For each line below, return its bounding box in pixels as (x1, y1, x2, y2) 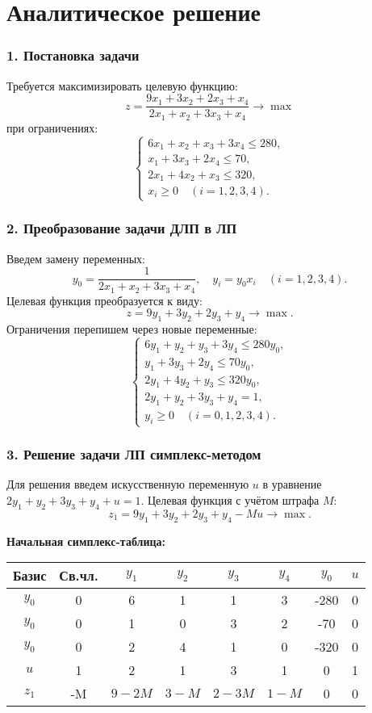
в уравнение (262, 476, 322, 493)
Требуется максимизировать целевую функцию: (6, 77, 238, 94)
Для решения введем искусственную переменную (6, 476, 249, 493)
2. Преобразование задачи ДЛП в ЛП (6, 218, 237, 238)
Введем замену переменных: (6, 250, 146, 266)
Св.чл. (59, 566, 98, 585)
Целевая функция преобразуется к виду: (6, 291, 203, 308)
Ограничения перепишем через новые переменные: (6, 321, 257, 337)
